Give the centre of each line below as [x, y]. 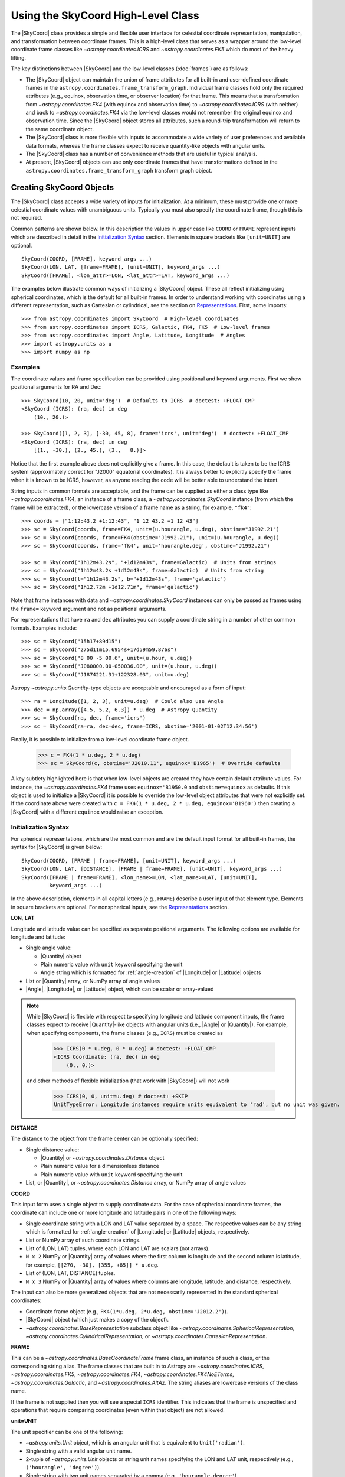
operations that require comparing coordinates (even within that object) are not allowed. [118, 1410]
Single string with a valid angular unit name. [79, 1451]
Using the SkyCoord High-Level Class [105, 15]
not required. [27, 218]
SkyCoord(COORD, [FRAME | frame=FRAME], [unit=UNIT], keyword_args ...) [129, 861]
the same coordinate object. [60, 129]
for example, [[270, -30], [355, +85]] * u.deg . [92, 1265]
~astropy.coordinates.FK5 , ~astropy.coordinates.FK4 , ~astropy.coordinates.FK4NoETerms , [122, 1374]
